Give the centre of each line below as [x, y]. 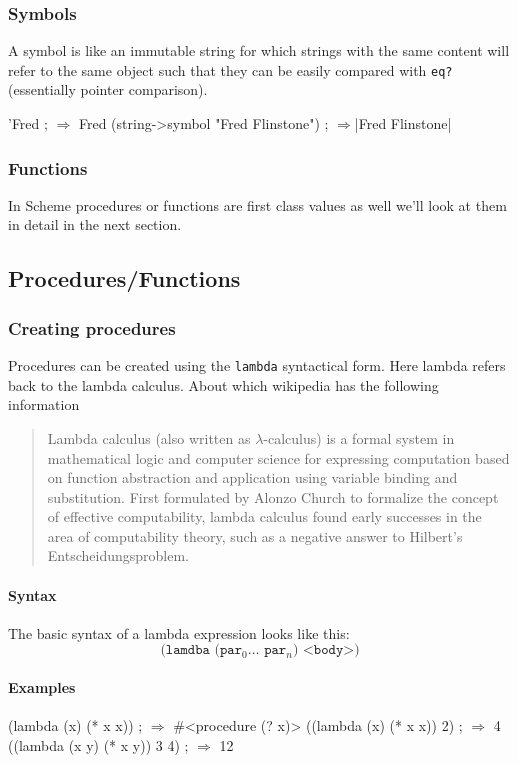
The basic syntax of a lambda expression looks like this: [179, 632]
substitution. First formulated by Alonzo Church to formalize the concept [273, 496]
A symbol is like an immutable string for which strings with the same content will [259, 50]
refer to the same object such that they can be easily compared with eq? [230, 69]
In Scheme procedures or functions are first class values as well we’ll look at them [257, 204]
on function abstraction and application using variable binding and [252, 477]
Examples [42, 687]
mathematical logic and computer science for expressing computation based [278, 457]
